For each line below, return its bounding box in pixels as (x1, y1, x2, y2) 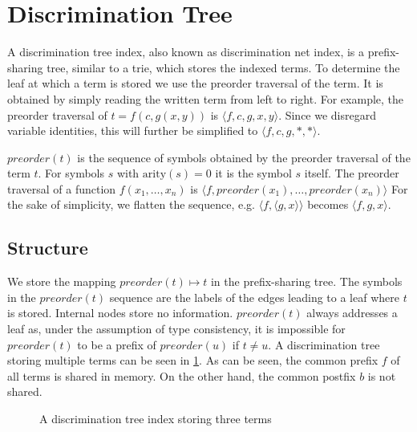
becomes (307, 196, 349, 213)
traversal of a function (7, 180, 116, 197)
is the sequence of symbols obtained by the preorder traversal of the (77, 149, 411, 165)
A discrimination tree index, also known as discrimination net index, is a (7, 43, 365, 60)
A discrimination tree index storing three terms (39, 410, 272, 427)
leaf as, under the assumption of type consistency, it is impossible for (7, 320, 346, 337)
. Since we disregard (278, 106, 376, 123)
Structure (7, 235, 88, 260)
